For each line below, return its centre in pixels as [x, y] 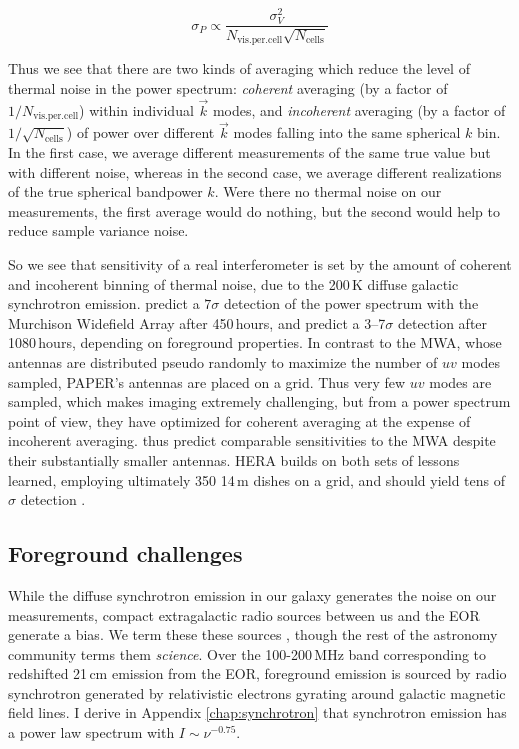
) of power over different [140, 132]
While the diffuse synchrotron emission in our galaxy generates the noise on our [252, 594]
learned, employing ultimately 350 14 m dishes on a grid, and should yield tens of [257, 479]
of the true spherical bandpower [105, 191]
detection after [442, 322]
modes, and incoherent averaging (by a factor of [359, 109]
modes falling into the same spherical [347, 132]
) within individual [136, 109]
